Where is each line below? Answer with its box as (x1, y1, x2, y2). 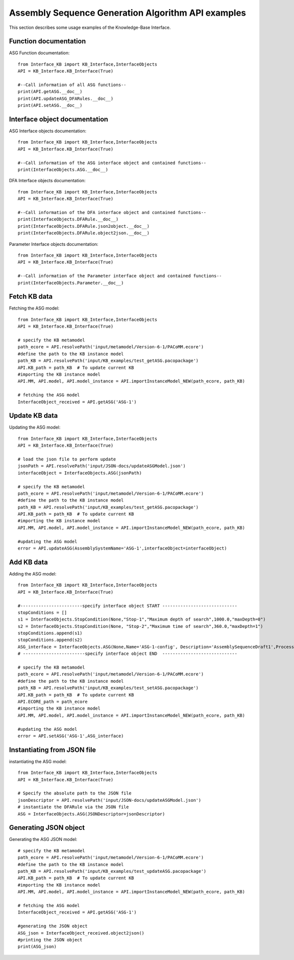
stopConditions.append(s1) (18, 630, 83, 636)
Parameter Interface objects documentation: (9, 241, 98, 247)
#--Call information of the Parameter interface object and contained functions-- (18, 273, 222, 279)
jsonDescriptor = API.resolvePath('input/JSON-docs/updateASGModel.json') (18, 797, 201, 803)
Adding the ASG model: (9, 571, 56, 576)
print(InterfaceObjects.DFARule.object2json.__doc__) (18, 230, 149, 236)
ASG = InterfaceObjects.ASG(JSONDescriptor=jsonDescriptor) (18, 811, 165, 816)
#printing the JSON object (18, 937, 83, 942)
